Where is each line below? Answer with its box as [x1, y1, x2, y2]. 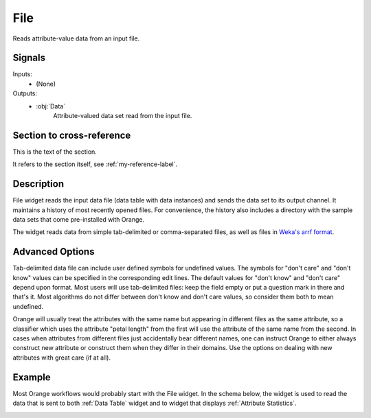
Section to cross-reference [12, 129, 131, 141]
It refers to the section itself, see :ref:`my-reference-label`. [12, 160, 178, 168]
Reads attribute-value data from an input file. [12, 34, 140, 43]
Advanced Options [12, 246, 95, 257]
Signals [12, 52, 46, 64]
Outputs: [12, 89, 38, 97]
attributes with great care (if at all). [12, 353, 111, 362]
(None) [36, 80, 56, 88]
